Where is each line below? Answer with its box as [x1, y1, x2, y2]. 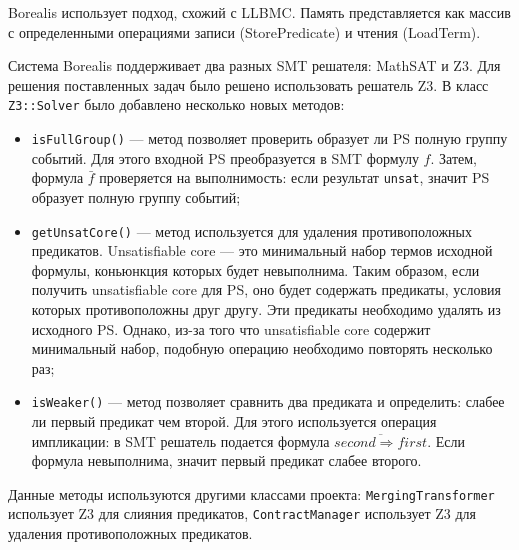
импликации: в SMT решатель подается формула [31, 430, 330, 451]
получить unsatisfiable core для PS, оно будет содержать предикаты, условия [31, 279, 501, 300]
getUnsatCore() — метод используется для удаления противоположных [31, 220, 473, 241]
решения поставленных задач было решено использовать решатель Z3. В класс [8, 74, 489, 95]
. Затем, [430, 147, 477, 168]
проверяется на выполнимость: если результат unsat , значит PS [99, 167, 490, 188]
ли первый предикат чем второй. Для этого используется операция [31, 411, 437, 431]
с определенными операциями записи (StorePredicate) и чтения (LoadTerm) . [8, 21, 481, 42]
